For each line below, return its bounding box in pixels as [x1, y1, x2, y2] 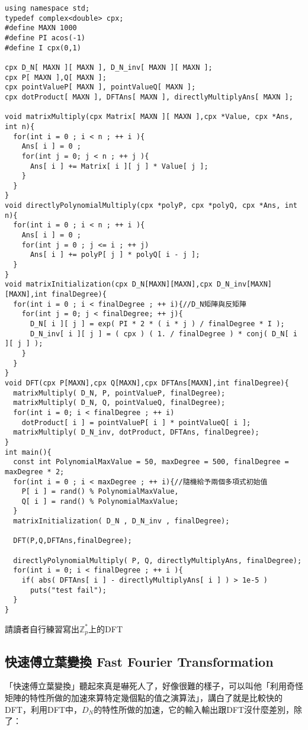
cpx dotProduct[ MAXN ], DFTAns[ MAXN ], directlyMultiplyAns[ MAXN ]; [5, 92, 293, 101]
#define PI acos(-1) [5, 33, 86, 42]
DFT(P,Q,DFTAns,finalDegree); [13, 536, 132, 545]
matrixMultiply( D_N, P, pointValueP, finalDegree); [13, 388, 226, 397]
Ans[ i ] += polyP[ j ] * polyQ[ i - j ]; [30, 250, 200, 259]
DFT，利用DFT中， [5, 703, 82, 715]
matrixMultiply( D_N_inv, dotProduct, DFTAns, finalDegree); [13, 428, 259, 437]
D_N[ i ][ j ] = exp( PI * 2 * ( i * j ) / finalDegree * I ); [30, 320, 285, 328]
